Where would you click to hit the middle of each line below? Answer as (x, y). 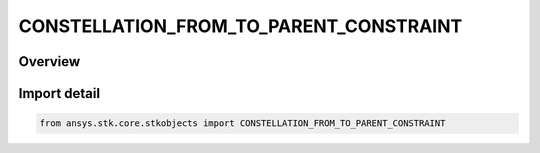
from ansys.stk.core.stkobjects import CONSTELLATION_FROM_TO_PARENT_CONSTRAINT (242, 123)
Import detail (59, 93)
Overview (49, 61)
